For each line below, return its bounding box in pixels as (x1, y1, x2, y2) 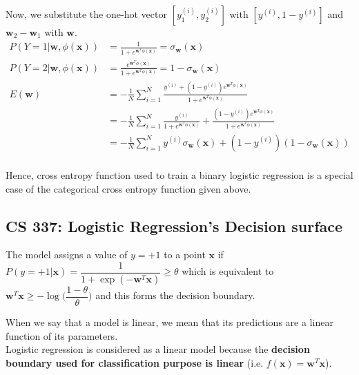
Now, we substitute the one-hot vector (6, 7, 167, 21)
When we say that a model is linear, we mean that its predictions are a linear (6, 314, 333, 329)
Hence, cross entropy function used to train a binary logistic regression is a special (6, 167, 353, 182)
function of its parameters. (6, 328, 118, 343)
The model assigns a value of (6, 247, 128, 262)
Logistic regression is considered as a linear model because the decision (6, 342, 310, 356)
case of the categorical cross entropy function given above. (6, 181, 251, 195)
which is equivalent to (182, 264, 274, 278)
